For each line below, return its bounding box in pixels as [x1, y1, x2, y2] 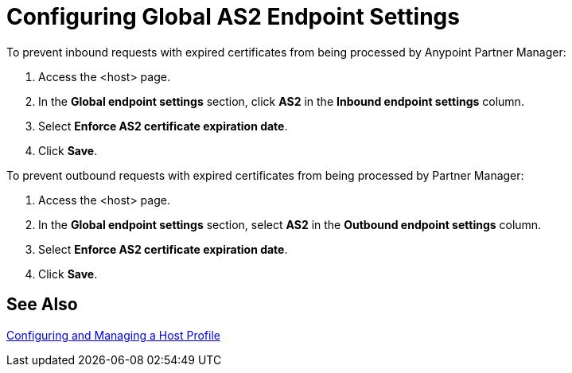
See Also [6, 294, 78, 315]
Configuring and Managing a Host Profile [6, 328, 220, 342]
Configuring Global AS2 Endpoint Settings [6, 3, 460, 30]
